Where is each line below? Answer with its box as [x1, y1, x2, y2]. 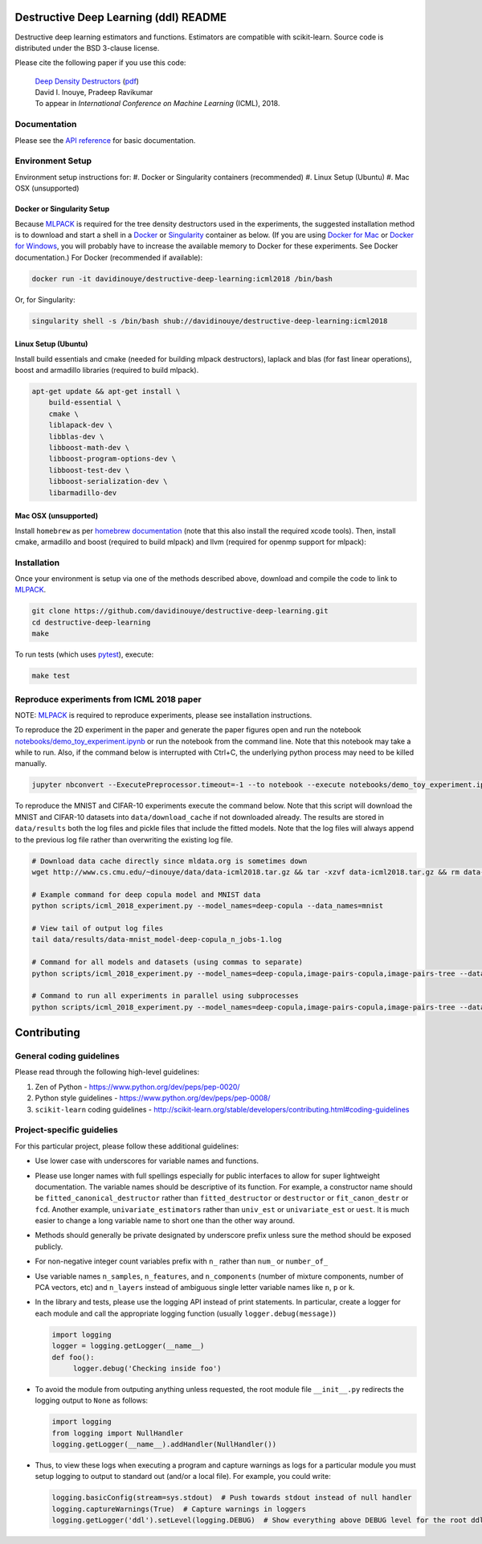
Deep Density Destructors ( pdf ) [35, 76, 140, 86]
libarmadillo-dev [48, 488, 117, 498]
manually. [14, 759, 47, 768]
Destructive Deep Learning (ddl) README [14, 10, 227, 24]
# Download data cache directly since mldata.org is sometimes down [31, 856, 308, 866]
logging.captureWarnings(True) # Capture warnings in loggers [51, 1504, 307, 1513]
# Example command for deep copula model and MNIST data [31, 890, 261, 899]
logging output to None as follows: [35, 1395, 149, 1406]
